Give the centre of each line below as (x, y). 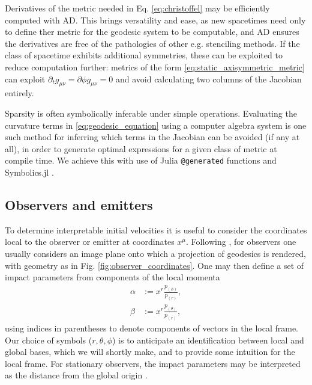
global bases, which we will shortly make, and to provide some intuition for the (150, 352)
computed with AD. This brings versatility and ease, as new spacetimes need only (155, 20)
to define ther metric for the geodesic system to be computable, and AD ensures (152, 32)
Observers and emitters (79, 204)
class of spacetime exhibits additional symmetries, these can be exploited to (144, 55)
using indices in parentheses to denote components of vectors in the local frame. (151, 328)
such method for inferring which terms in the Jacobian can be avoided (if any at (152, 137)
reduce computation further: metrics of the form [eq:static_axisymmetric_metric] (155, 66)
